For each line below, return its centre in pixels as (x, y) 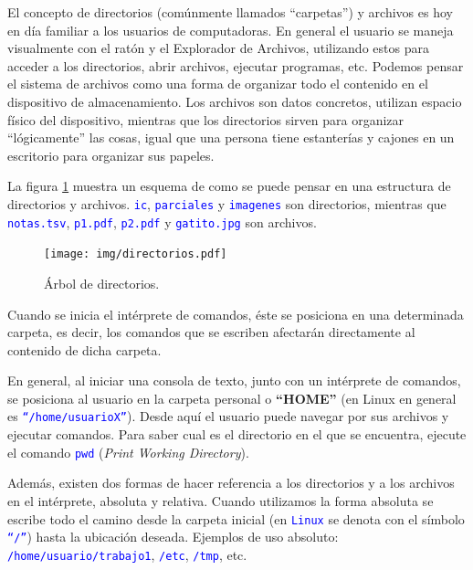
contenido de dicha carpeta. (84, 349)
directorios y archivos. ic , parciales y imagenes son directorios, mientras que (227, 203)
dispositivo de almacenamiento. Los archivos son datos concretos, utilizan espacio (235, 101)
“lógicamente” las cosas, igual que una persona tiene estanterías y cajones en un (231, 137)
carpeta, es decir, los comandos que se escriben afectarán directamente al (211, 332)
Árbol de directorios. (102, 283)
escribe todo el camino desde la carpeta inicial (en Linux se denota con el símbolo (236, 518)
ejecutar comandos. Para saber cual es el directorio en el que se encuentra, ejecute (237, 434)
